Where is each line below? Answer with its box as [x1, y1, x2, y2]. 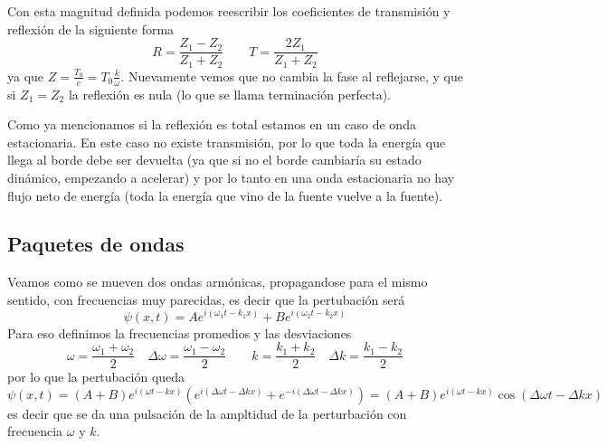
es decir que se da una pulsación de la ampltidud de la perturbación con [7, 403, 407, 422]
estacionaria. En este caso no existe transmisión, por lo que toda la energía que [7, 132, 446, 151]
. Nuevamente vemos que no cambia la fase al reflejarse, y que [120, 66, 463, 85]
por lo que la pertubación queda [7, 367, 185, 386]
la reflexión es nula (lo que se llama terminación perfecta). [68, 84, 391, 103]
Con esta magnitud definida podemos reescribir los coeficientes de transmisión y [7, 2, 451, 20]
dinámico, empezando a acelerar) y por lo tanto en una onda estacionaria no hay [7, 167, 455, 186]
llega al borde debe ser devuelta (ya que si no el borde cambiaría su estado [7, 150, 422, 169]
